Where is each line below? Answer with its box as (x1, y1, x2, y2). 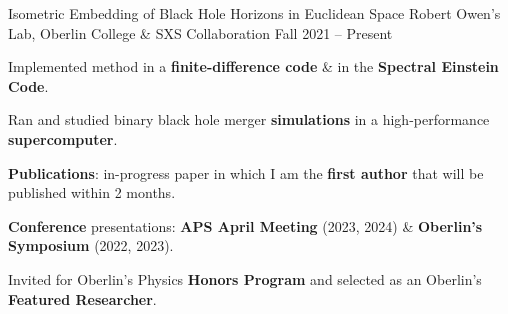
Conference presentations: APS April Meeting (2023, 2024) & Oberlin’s (8, 215, 483, 236)
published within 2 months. (8, 182, 176, 203)
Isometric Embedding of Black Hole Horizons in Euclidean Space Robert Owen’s (8, 3, 501, 23)
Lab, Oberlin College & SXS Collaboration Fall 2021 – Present (8, 22, 393, 43)
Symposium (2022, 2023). (8, 235, 174, 256)
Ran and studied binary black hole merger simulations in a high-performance (8, 109, 490, 130)
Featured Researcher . (8, 288, 157, 309)
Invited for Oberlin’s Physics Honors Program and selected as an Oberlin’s (8, 268, 482, 289)
